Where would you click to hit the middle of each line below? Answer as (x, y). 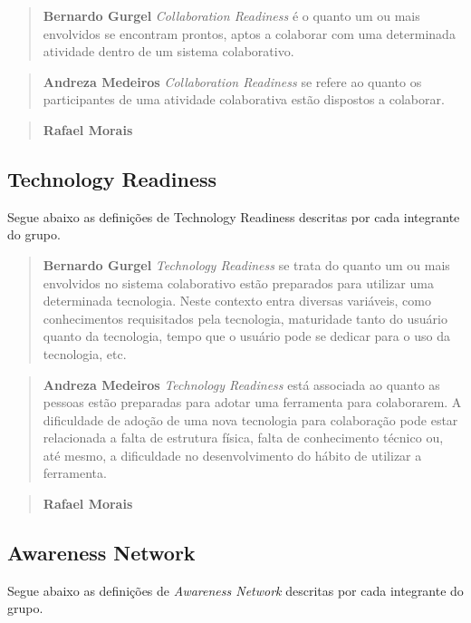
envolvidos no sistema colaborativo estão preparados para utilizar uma (238, 282)
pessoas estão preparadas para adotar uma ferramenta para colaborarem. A (252, 402)
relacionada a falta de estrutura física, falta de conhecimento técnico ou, (243, 438)
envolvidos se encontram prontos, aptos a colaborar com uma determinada (249, 33)
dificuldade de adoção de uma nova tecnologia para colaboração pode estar (250, 419)
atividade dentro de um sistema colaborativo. (168, 51)
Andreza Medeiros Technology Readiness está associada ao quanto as (241, 384)
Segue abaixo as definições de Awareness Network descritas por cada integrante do (235, 590)
